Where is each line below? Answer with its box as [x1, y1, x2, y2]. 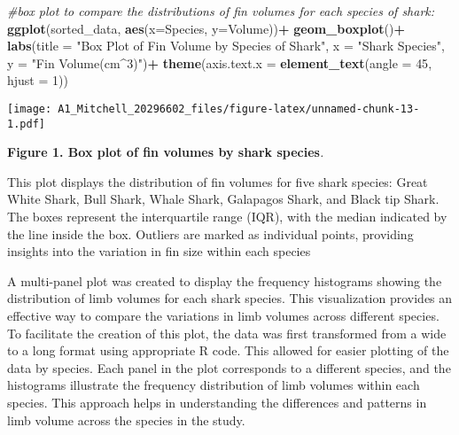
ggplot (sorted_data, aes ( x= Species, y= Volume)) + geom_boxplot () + [7, 19, 405, 37]
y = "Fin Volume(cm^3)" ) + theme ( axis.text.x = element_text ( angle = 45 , [7, 53, 432, 72]
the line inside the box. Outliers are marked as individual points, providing [7, 224, 414, 243]
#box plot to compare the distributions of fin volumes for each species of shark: [7, 2, 435, 19]
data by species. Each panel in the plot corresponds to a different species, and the [7, 358, 451, 377]
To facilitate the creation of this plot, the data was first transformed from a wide [7, 323, 447, 342]
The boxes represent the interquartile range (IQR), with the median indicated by [7, 207, 447, 226]
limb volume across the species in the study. [7, 410, 245, 429]
